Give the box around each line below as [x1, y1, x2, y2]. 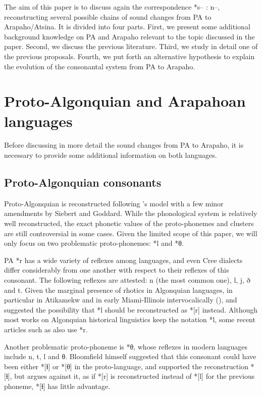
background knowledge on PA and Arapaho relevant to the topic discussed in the [4, 31, 255, 41]
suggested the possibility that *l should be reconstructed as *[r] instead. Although [4, 304, 258, 315]
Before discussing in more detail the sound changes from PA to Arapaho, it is [4, 140, 244, 150]
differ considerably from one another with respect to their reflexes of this [4, 265, 229, 275]
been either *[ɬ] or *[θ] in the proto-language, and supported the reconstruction [4, 361, 248, 371]
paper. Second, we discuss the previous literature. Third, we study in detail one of [4, 41, 258, 52]
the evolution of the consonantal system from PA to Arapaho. [4, 61, 195, 71]
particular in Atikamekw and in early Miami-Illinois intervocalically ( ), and [4, 294, 237, 305]
